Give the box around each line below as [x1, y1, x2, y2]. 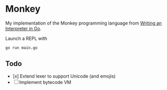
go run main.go [5, 45, 38, 50]
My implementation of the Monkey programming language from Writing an [5, 20, 162, 26]
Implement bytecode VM [19, 79, 72, 85]
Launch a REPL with [5, 35, 48, 41]
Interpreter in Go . [5, 25, 42, 31]
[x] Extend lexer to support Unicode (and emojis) [12, 73, 116, 79]
